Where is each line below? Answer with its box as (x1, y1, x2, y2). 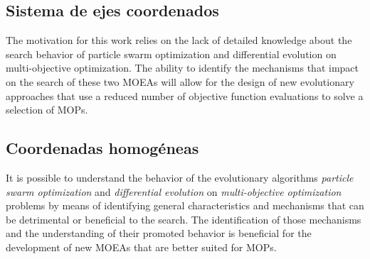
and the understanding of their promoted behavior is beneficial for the (6, 226, 312, 241)
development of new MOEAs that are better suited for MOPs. (6, 239, 277, 254)
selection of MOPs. (6, 102, 88, 117)
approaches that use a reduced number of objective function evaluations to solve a (6, 88, 364, 103)
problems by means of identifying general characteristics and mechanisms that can (6, 198, 364, 213)
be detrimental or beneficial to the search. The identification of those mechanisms (6, 211, 361, 226)
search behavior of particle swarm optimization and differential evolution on (6, 46, 337, 61)
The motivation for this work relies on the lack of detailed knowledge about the (6, 33, 352, 48)
